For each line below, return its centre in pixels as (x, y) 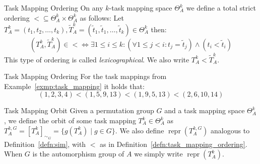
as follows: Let (102, 17)
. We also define (140, 130)
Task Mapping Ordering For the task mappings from (85, 76)
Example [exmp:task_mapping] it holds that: (74, 86)
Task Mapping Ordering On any (54, 8)
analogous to (230, 130)
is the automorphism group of (78, 154)
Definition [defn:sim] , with (45, 144)
